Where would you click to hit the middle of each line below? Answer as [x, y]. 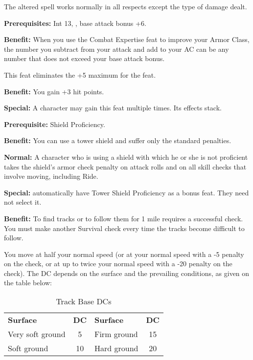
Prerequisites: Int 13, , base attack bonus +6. [75, 23]
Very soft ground [37, 334]
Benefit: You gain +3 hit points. [54, 91]
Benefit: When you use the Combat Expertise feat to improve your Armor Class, [127, 39]
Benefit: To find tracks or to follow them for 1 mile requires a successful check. [124, 218]
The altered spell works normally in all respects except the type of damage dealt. [126, 6]
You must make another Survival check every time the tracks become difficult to [124, 228]
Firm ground [116, 334]
